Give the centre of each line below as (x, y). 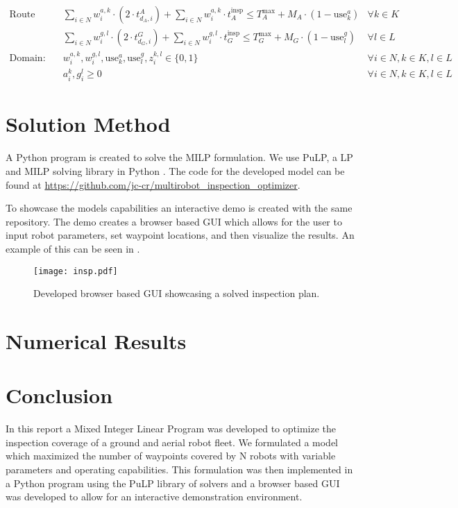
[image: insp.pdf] (76, 271)
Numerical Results (96, 340)
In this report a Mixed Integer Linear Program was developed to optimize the (171, 429)
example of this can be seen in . (73, 248)
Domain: (27, 58)
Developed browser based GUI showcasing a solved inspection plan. (177, 293)
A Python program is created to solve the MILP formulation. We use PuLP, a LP (179, 157)
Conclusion (59, 395)
